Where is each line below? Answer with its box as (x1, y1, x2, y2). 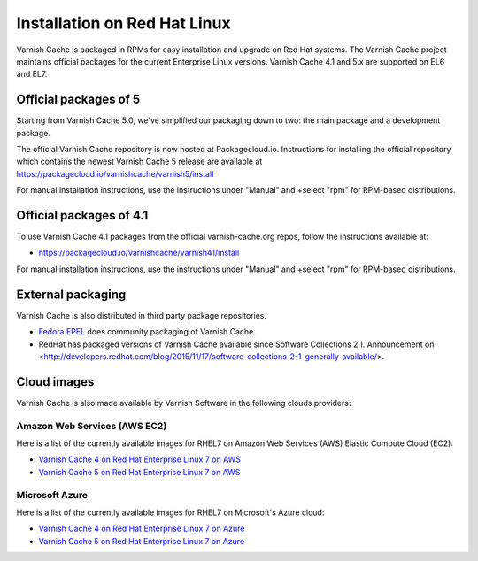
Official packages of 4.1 (16, 208, 149, 223)
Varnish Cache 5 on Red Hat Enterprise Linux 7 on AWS (38, 466, 241, 477)
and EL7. (16, 69, 48, 80)
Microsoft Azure (16, 488, 89, 501)
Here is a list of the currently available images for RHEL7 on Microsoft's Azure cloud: (16, 507, 325, 518)
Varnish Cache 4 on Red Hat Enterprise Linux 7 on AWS (38, 454, 242, 465)
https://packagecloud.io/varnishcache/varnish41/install (38, 248, 240, 258)
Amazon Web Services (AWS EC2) (16, 419, 167, 432)
